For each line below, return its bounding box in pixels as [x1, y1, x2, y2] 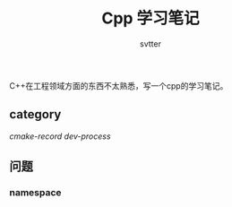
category [9, 107, 62, 122]
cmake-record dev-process [9, 131, 111, 142]
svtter [140, 38, 161, 49]
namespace [9, 186, 62, 199]
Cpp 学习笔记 [101, 8, 200, 29]
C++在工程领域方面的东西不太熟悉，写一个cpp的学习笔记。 [9, 80, 228, 91]
